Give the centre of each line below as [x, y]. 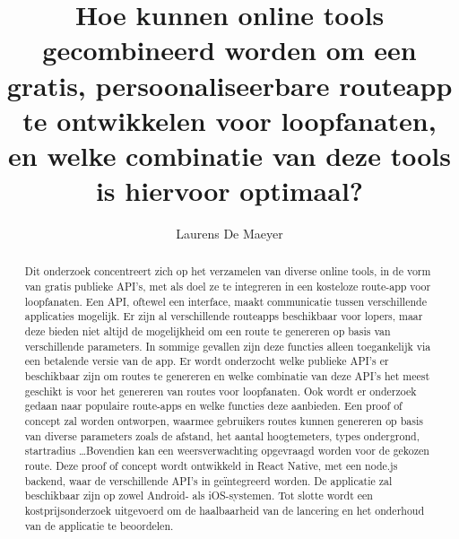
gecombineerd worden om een [229, 50]
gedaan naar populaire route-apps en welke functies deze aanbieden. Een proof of [213, 406]
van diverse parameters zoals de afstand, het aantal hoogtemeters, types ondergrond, [222, 435]
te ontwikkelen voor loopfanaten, [229, 120]
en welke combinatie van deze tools [229, 155]
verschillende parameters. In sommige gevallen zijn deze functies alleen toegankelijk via [228, 346]
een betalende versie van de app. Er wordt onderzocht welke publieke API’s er [207, 361]
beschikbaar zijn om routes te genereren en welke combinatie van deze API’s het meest [227, 376]
